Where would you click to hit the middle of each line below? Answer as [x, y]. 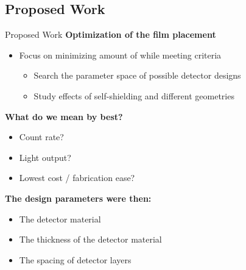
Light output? [45, 157]
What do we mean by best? [64, 116]
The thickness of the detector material [90, 239]
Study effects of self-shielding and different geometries [134, 95]
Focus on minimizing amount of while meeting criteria [120, 55]
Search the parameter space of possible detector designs [137, 75]
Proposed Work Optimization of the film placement [111, 34]
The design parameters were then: [78, 198]
